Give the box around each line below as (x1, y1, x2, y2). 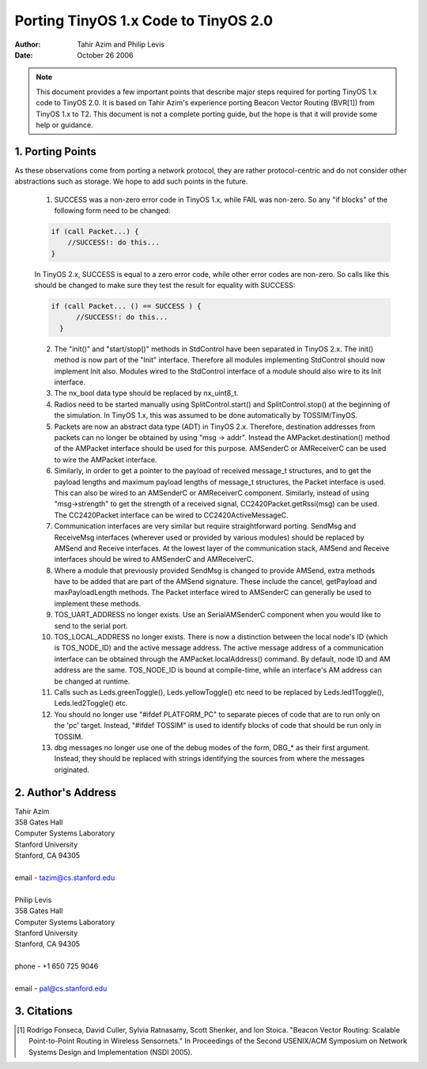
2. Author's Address (14, 786, 116, 799)
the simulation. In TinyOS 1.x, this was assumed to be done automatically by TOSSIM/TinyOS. (54, 411, 357, 420)
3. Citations (14, 1004, 73, 1018)
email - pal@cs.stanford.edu (14, 984, 108, 993)
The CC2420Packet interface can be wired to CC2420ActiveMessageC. (54, 510, 289, 520)
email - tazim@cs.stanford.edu (14, 873, 115, 882)
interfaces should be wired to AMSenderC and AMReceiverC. (54, 555, 254, 564)
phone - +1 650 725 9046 (14, 961, 99, 971)
